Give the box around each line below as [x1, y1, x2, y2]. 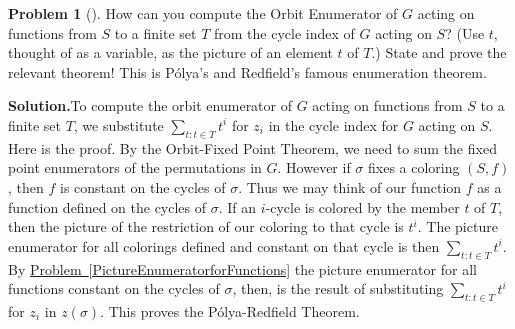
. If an [218, 196, 257, 217]
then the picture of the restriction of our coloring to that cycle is [8, 216, 404, 237]
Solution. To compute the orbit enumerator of [8, 95, 293, 116]
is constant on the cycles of [59, 176, 226, 197]
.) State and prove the [371, 42, 507, 63]
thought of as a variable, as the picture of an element [8, 42, 333, 63]
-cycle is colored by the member [265, 196, 460, 217]
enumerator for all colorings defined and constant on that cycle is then [8, 235, 440, 256]
